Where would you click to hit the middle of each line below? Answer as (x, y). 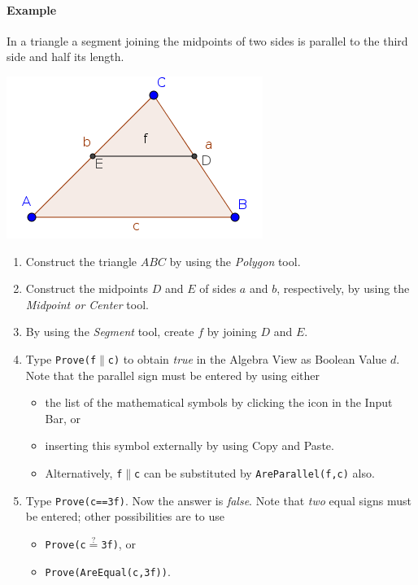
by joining (232, 332)
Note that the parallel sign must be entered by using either (173, 375)
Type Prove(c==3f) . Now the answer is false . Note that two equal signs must (218, 500)
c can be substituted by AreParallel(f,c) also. (255, 472)
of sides (218, 288)
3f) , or (118, 543)
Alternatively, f (84, 472)
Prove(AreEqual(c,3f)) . (108, 571)
